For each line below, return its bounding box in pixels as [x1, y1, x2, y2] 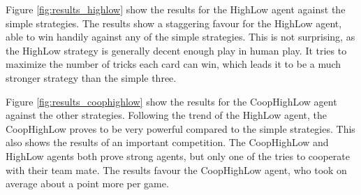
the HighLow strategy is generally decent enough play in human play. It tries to [6, 43, 347, 57]
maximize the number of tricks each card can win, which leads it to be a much [6, 57, 341, 71]
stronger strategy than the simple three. [6, 70, 177, 85]
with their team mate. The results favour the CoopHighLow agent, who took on [6, 162, 347, 177]
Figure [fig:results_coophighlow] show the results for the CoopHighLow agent [6, 94, 337, 108]
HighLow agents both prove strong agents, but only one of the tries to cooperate [6, 148, 350, 163]
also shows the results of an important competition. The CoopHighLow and [6, 135, 329, 150]
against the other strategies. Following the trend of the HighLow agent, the [6, 108, 327, 122]
